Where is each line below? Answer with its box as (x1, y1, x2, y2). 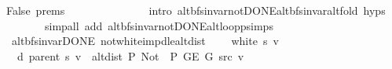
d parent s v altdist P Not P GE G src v (16, 47, 244, 64)
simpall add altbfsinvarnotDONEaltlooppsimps (44, 17, 273, 33)
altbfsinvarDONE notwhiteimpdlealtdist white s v (11, 33, 279, 49)
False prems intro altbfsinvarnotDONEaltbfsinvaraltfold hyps (5, 2, 386, 18)
